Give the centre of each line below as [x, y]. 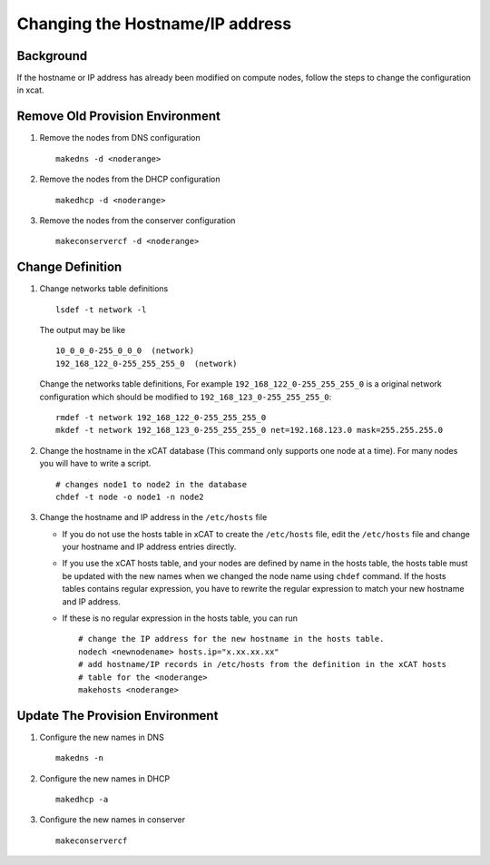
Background [52, 56]
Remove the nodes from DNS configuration [120, 138]
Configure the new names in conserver [113, 820]
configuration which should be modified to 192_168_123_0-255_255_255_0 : [186, 397]
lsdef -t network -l [101, 310]
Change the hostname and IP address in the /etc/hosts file [153, 517]
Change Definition [69, 267]
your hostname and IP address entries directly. [149, 547]
